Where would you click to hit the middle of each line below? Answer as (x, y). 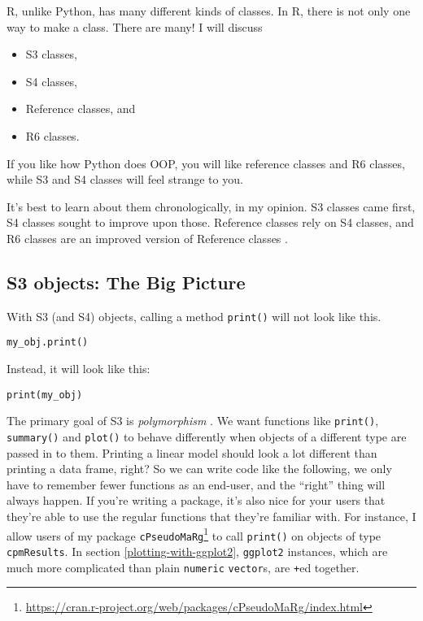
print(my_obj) (45, 395)
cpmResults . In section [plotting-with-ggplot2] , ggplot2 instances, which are (197, 551)
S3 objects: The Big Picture (126, 282)
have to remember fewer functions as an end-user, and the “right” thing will (196, 484)
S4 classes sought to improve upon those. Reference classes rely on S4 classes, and (210, 222)
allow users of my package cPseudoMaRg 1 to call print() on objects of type (194, 534)
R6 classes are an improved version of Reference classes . (147, 238)
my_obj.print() (48, 343)
